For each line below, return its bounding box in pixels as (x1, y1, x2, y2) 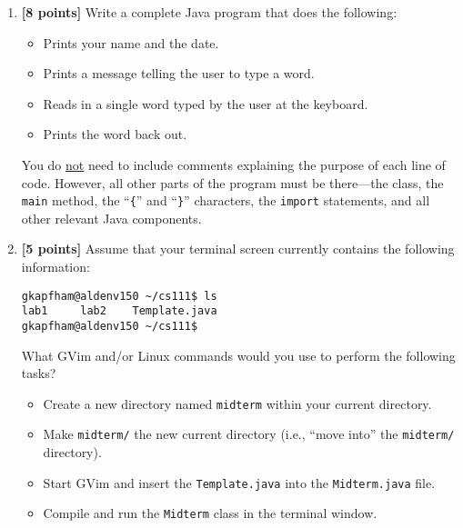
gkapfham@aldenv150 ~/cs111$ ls (21, 289, 217, 303)
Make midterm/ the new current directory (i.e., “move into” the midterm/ (43, 424, 455, 443)
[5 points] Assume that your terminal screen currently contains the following (21, 239, 455, 258)
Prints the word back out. (43, 125, 187, 144)
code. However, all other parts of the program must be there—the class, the (21, 173, 444, 192)
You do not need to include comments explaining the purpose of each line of (21, 154, 446, 174)
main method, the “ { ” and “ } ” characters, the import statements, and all (21, 191, 430, 210)
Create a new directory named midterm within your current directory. (43, 394, 432, 413)
